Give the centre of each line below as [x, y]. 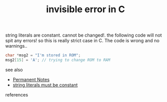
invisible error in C [86, 9]
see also [14, 70]
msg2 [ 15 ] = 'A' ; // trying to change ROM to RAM [58, 60]
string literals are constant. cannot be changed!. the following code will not [83, 35]
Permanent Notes [31, 79]
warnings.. [16, 46]
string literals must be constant [45, 85]
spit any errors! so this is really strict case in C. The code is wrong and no [82, 41]
